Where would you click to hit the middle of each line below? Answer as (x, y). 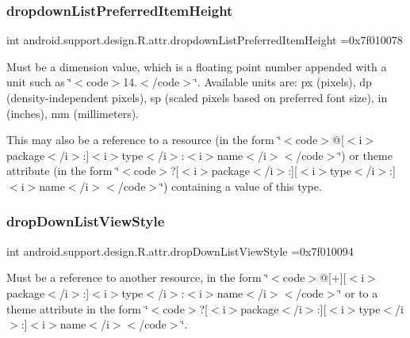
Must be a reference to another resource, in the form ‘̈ (138, 277)
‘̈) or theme (365, 155)
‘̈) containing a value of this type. (241, 186)
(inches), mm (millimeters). (73, 113)
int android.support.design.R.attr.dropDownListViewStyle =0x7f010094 (180, 251)
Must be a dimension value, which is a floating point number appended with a (197, 66)
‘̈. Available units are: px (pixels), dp (283, 82)
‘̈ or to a (358, 292)
